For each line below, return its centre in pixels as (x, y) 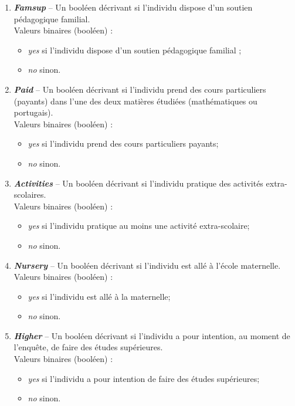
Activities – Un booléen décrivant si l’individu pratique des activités (138, 183)
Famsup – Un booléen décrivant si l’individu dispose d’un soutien (133, 7)
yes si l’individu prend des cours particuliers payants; (123, 143)
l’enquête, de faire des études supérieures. (88, 347)
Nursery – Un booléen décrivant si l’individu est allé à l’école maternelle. (147, 265)
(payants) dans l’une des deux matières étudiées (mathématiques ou (135, 101)
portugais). (33, 112)
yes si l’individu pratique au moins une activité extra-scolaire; (139, 226)
